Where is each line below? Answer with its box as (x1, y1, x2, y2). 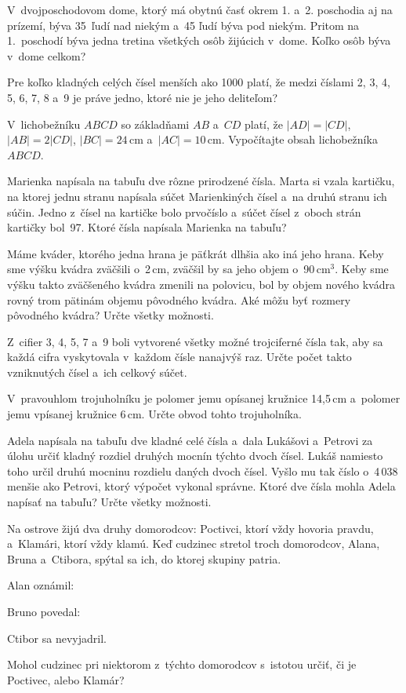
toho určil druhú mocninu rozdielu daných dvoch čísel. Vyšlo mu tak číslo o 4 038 (7, 462, 398, 479)
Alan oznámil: (7, 577, 74, 593)
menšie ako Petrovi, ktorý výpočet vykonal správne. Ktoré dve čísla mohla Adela (7, 478, 396, 494)
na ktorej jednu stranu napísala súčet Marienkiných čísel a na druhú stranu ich (7, 188, 387, 204)
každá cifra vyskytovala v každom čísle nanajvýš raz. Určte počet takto (7, 348, 352, 365)
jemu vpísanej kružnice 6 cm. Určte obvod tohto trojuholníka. (7, 406, 302, 422)
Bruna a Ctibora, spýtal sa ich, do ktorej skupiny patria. (7, 550, 281, 567)
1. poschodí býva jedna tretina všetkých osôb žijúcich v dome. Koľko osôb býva (7, 32, 391, 49)
